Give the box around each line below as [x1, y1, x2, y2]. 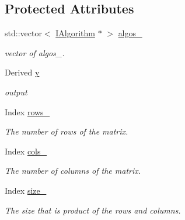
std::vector [5, 27, 42, 39]
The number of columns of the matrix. [5, 164, 141, 177]
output [5, 85, 27, 98]
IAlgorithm [55, 27, 95, 39]
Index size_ [5, 184, 47, 196]
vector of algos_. [5, 46, 65, 59]
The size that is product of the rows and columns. [5, 204, 181, 216]
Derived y [5, 66, 40, 78]
